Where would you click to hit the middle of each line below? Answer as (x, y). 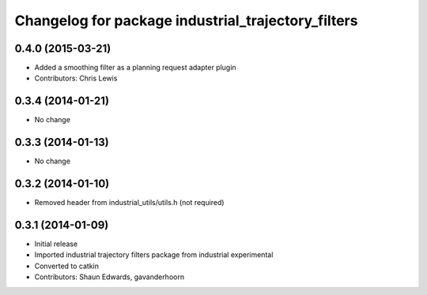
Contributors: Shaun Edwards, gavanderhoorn (110, 277)
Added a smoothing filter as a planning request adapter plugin (135, 68)
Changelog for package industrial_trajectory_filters (186, 21)
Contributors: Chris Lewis (76, 78)
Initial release (56, 244)
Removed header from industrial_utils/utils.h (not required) (129, 203)
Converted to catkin (66, 266)
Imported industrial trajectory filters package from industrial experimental (154, 255)
